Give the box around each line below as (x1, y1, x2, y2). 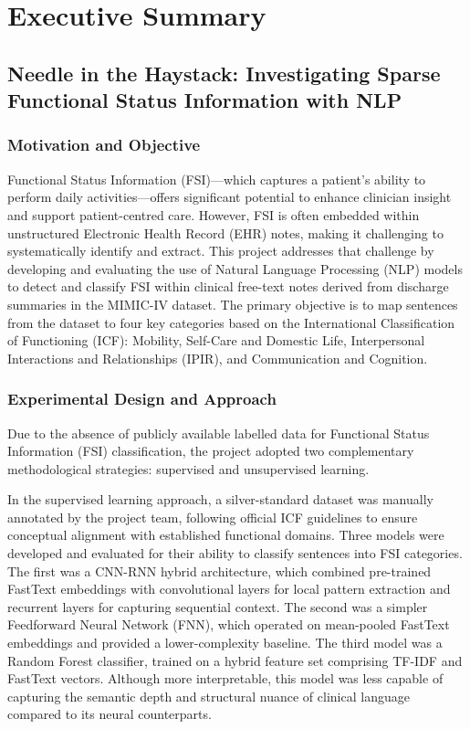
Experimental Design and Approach (7, 387, 277, 410)
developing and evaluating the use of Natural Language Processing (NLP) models (7, 259, 463, 278)
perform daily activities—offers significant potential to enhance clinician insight (7, 187, 452, 206)
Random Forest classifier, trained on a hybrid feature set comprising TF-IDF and (7, 650, 463, 670)
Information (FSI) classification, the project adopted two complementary (7, 441, 414, 460)
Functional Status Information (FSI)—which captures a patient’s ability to (7, 169, 426, 188)
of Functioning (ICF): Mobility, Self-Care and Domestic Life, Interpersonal (7, 331, 425, 350)
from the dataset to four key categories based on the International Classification (7, 312, 455, 332)
